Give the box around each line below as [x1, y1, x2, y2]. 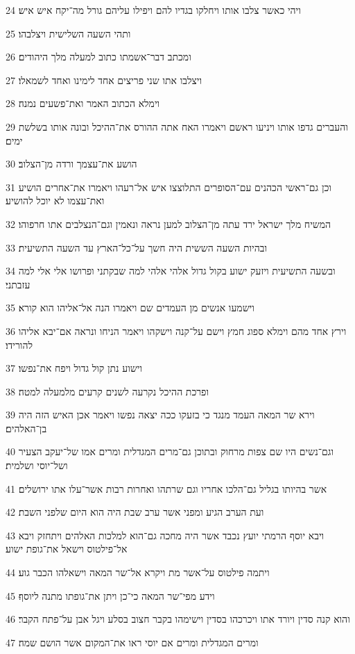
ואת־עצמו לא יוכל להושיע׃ [6, 193, 105, 208]
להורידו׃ [6, 337, 33, 352]
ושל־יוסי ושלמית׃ [6, 458, 68, 473]
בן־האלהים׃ [6, 420, 47, 435]
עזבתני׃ [6, 277, 31, 291]
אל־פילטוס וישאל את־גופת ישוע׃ [6, 541, 128, 556]
